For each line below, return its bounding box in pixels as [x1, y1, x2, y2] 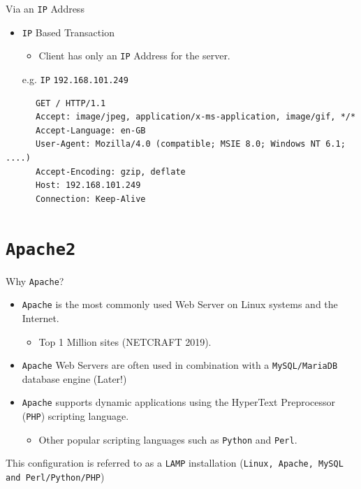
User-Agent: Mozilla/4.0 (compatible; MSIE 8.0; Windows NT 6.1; [35, 139, 346, 149]
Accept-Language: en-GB [35, 125, 146, 136]
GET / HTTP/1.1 [35, 98, 106, 108]
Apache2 [6, 239, 76, 259]
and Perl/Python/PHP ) [6, 469, 105, 483]
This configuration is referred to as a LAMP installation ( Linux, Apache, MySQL [6, 455, 344, 470]
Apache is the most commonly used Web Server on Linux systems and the [22, 297, 338, 312]
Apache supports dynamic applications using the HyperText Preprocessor [22, 395, 336, 409]
